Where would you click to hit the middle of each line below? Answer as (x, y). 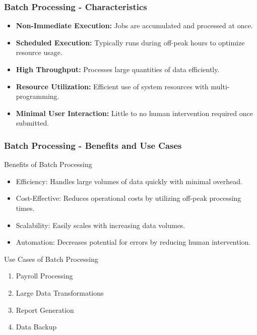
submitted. (33, 123)
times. (25, 208)
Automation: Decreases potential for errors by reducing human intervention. (133, 242)
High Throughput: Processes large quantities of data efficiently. (118, 69)
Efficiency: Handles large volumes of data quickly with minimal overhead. (129, 181)
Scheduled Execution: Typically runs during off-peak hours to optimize (130, 42)
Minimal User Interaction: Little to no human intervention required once (134, 113)
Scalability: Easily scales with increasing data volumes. (101, 225)
